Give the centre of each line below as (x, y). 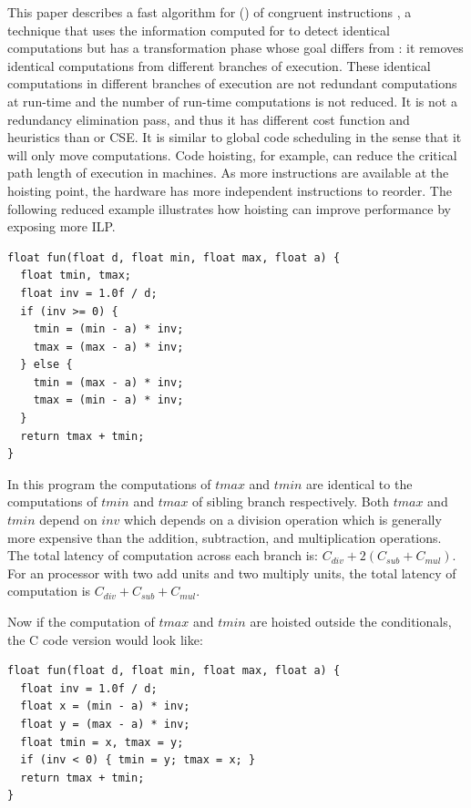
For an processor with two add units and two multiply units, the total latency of (232, 573)
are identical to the (359, 483)
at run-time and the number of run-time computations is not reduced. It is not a (232, 101)
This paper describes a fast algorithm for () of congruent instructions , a (210, 12)
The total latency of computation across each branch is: (163, 555)
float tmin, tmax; (76, 276)
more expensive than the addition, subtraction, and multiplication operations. (225, 537)
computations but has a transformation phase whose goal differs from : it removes (235, 48)
